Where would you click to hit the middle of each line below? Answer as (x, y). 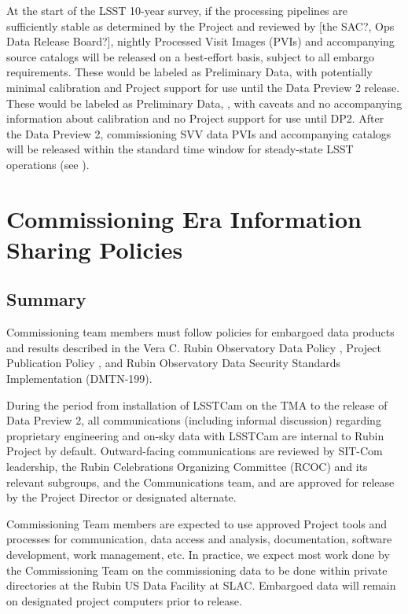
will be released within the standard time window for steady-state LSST (180, 149)
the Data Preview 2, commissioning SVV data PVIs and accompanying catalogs (199, 133)
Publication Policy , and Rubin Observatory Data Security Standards (174, 363)
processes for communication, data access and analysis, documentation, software (199, 539)
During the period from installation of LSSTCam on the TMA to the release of (197, 404)
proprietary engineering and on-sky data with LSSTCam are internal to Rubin (195, 435)
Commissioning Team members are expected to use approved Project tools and (197, 523)
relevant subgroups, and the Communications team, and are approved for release (200, 482)
